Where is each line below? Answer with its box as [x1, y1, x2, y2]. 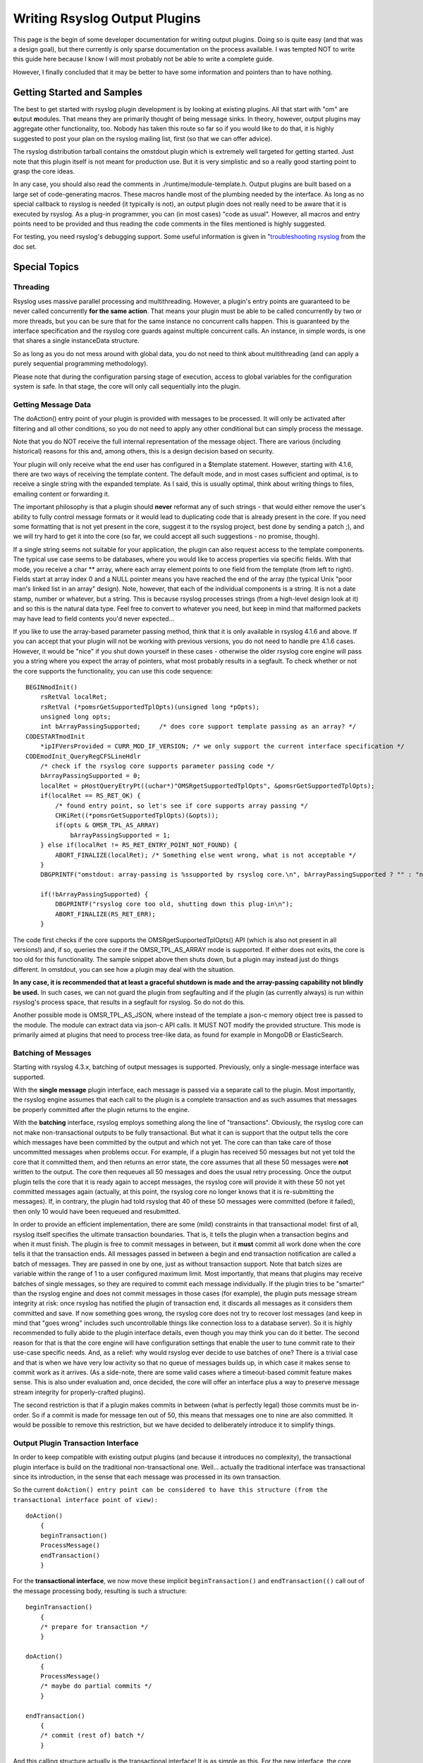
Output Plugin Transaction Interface [13, 1438, 139, 1448]
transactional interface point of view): [13, 1496, 159, 1503]
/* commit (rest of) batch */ [39, 1731, 145, 1740]
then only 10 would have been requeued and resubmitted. [13, 1207, 180, 1216]
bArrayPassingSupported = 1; [70, 831, 171, 839]
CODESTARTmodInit [25, 732, 85, 740]
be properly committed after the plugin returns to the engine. [13, 1105, 190, 1114]
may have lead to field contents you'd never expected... [13, 614, 175, 623]
